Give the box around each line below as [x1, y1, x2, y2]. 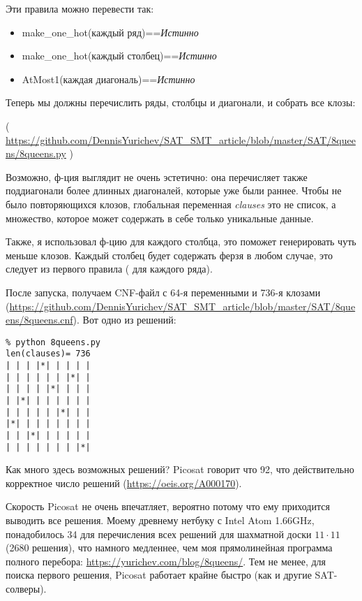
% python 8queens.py [6, 337, 101, 347]
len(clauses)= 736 [6, 349, 91, 359]
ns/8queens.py [6, 146, 66, 161]
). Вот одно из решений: [73, 312, 176, 327]
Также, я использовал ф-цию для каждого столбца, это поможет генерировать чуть [6, 234, 356, 249]
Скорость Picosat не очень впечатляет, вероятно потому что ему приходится [6, 499, 330, 514]
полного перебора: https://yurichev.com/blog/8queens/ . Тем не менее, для [6, 553, 326, 568]
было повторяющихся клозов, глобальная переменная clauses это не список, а [6, 196, 336, 211]
